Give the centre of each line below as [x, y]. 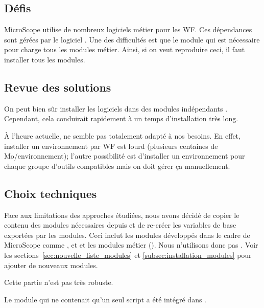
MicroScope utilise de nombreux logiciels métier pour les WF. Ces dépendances [128, 29]
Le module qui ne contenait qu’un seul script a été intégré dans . [105, 299]
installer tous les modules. [45, 59]
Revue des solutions [58, 87]
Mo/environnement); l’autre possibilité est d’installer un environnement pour [125, 156]
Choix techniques [51, 193]
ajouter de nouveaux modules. [51, 265]
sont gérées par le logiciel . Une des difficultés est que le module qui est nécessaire [132, 39]
